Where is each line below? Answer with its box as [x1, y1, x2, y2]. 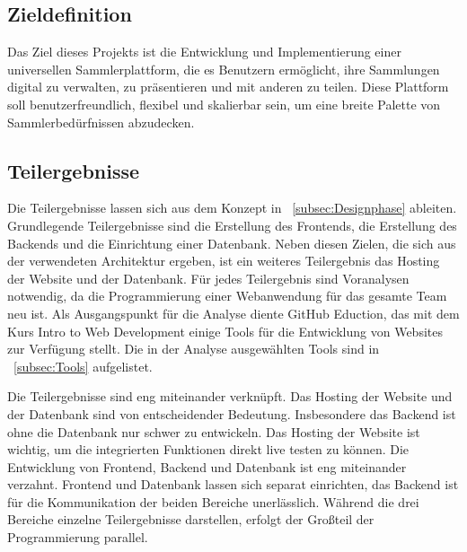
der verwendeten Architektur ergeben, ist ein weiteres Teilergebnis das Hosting [7, 251, 440, 270]
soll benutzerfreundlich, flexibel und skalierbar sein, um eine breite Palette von [7, 94, 441, 113]
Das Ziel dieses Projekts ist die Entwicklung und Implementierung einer [7, 42, 401, 61]
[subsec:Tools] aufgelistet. [13, 356, 153, 375]
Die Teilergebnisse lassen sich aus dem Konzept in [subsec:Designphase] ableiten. [7, 198, 457, 217]
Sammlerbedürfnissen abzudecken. [7, 112, 195, 131]
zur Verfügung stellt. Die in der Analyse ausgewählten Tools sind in [7, 339, 380, 358]
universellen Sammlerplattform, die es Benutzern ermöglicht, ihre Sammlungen [7, 59, 440, 78]
